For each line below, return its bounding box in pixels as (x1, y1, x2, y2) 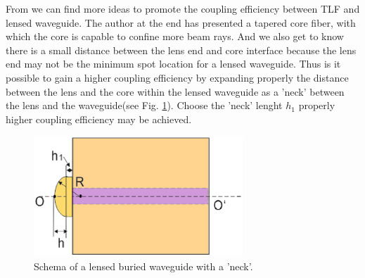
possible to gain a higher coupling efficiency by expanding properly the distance (6, 70, 349, 84)
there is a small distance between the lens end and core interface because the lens (6, 42, 357, 57)
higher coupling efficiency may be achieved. (6, 111, 192, 126)
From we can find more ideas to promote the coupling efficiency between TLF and (6, 1, 360, 15)
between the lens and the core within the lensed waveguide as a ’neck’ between (6, 84, 345, 99)
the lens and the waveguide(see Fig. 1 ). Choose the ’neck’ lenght (6, 98, 283, 113)
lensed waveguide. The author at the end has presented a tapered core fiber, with (6, 15, 356, 30)
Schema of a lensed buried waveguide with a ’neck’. (34, 258, 253, 273)
